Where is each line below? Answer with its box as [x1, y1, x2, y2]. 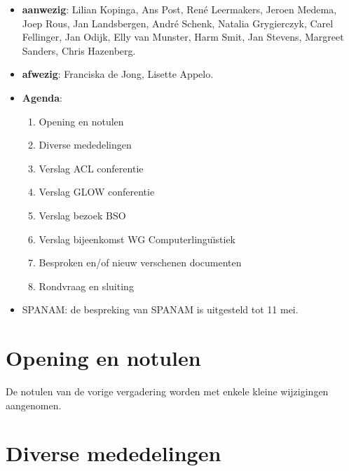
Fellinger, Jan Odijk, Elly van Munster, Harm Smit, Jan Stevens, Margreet [22, 29, 344, 44]
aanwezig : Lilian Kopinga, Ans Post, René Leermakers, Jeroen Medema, [22, 2, 337, 16]
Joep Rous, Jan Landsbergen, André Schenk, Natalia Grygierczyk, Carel [22, 15, 334, 30]
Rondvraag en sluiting [39, 278, 134, 293]
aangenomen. [6, 397, 62, 412]
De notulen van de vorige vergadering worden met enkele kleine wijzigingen [6, 384, 329, 399]
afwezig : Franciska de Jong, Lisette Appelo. [22, 67, 214, 81]
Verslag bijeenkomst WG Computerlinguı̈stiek [39, 231, 236, 246]
